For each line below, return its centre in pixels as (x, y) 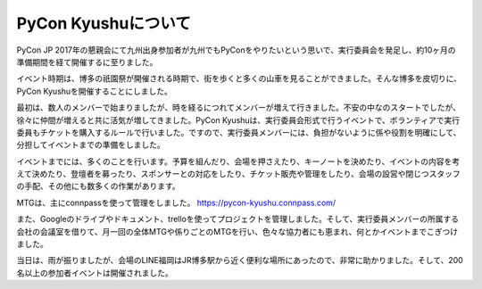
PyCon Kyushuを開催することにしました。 (95, 91)
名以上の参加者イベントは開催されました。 (95, 273)
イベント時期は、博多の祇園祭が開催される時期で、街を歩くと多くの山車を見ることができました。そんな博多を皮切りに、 (239, 78)
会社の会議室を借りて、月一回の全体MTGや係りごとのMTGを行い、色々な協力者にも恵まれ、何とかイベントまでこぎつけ (237, 231)
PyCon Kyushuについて (104, 23)
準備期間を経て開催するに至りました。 (87, 62)
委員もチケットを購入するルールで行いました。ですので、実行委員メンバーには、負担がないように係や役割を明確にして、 (239, 132)
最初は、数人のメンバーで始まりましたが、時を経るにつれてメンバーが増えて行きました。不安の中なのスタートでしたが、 (239, 108)
